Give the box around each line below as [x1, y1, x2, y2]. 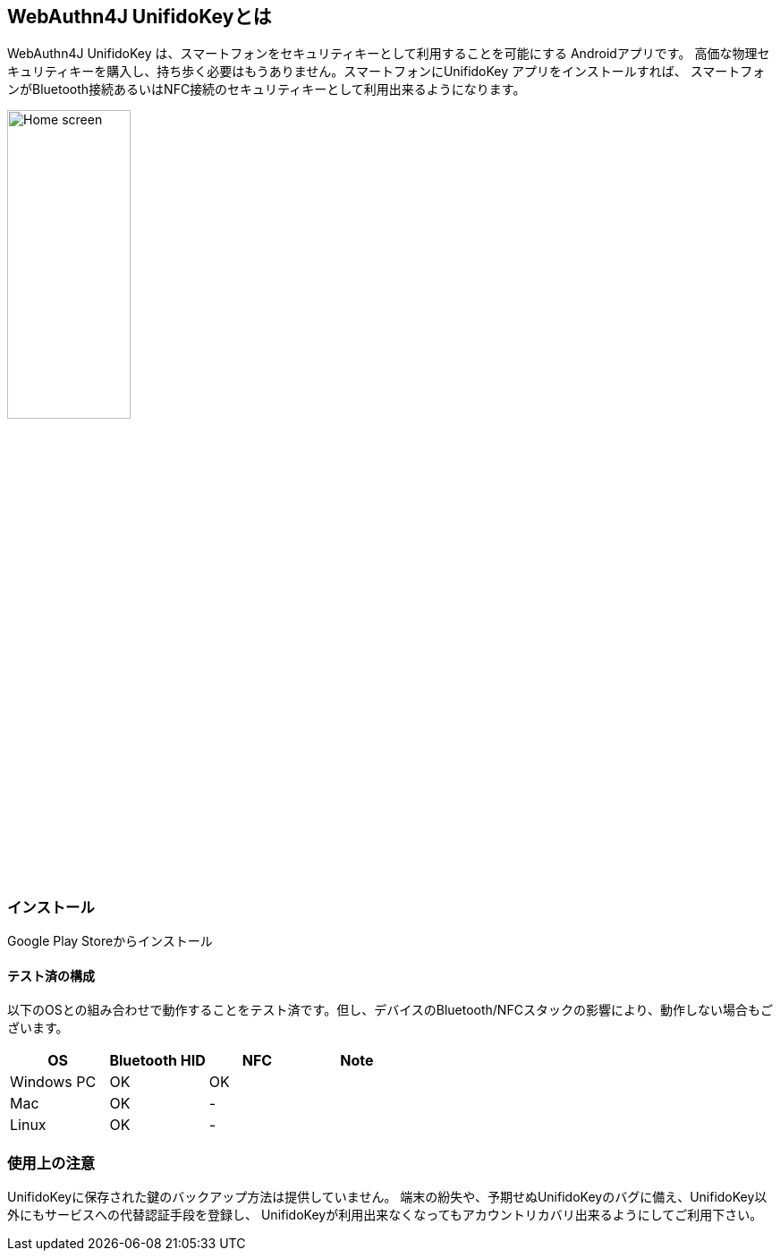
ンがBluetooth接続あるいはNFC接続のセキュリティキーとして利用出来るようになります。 [7, 81, 526, 98]
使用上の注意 [7, 1153, 96, 1172]
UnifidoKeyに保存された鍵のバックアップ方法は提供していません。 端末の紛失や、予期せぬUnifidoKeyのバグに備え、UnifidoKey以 [7, 1188, 767, 1204]
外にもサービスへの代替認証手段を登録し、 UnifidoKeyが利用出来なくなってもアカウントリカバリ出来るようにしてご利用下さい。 [7, 1206, 763, 1222]
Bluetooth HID [109, 1051, 206, 1070]
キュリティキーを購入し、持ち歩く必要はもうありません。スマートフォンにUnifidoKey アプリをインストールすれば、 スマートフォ [7, 64, 766, 80]
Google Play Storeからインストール [7, 932, 213, 948]
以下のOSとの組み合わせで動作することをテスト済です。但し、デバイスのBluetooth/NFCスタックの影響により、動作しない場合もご [7, 1002, 774, 1018]
